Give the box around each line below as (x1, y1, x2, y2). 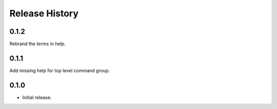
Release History (9, 8, 79, 19)
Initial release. (22, 94, 52, 100)
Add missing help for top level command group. (9, 67, 110, 74)
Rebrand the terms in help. (9, 41, 66, 47)
